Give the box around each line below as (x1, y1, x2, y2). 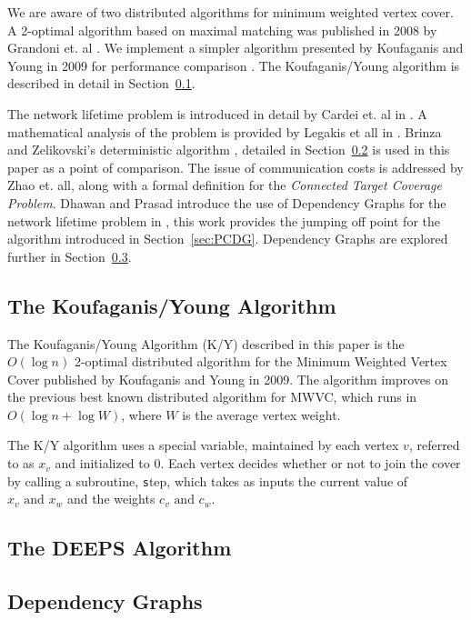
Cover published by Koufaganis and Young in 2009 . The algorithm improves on (7, 369, 448, 388)
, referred (408, 435, 460, 455)
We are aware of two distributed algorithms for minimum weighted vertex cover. (7, 3, 454, 21)
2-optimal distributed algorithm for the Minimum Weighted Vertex (74, 352, 447, 371)
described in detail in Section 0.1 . (7, 74, 195, 93)
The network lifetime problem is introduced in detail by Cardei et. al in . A (7, 104, 427, 123)
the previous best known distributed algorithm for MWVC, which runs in (7, 387, 417, 406)
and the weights (66, 489, 155, 508)
